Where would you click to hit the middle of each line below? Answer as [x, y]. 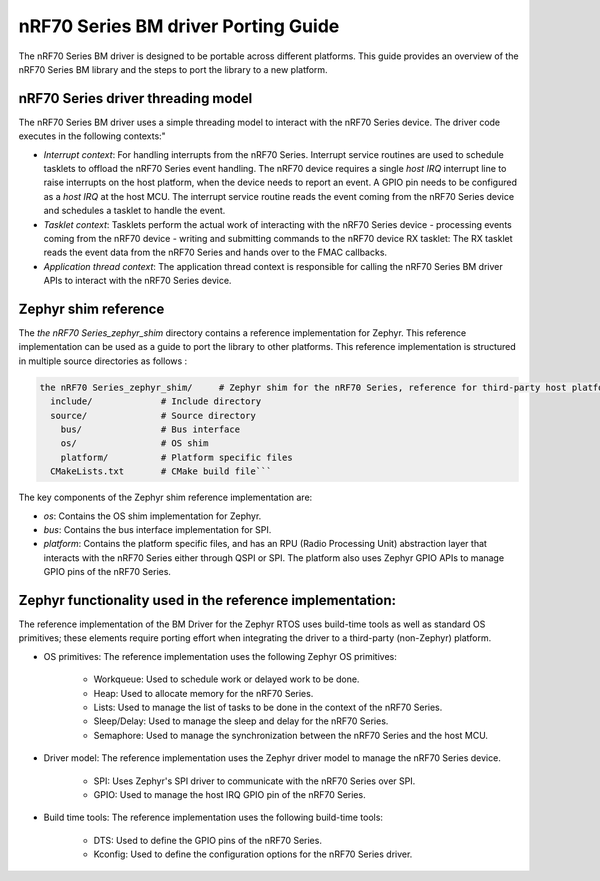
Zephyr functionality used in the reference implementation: [207, 600]
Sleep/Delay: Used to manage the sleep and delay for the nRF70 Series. [241, 721]
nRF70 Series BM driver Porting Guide [179, 26]
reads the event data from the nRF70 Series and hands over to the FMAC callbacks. [215, 252]
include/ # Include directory [156, 401]
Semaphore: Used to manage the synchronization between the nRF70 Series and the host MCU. [291, 735]
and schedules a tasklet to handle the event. [134, 211]
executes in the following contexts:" [92, 136]
